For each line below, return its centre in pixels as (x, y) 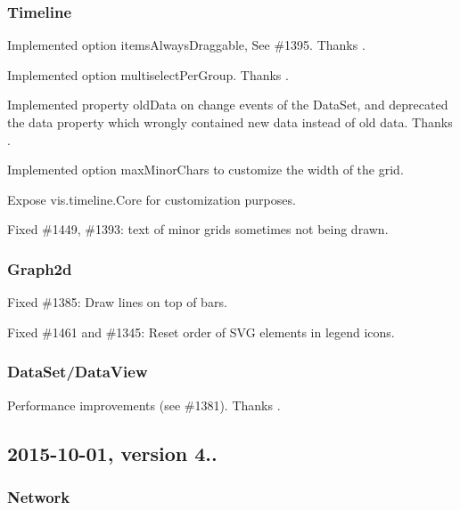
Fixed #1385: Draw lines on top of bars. (117, 302)
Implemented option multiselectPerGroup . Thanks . (148, 74)
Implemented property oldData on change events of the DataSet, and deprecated (228, 105)
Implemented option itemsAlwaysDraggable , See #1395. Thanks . (186, 45)
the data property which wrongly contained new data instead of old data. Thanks (230, 122)
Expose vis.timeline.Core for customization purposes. (152, 199)
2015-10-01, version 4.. (112, 453)
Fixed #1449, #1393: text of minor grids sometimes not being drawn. (198, 229)
